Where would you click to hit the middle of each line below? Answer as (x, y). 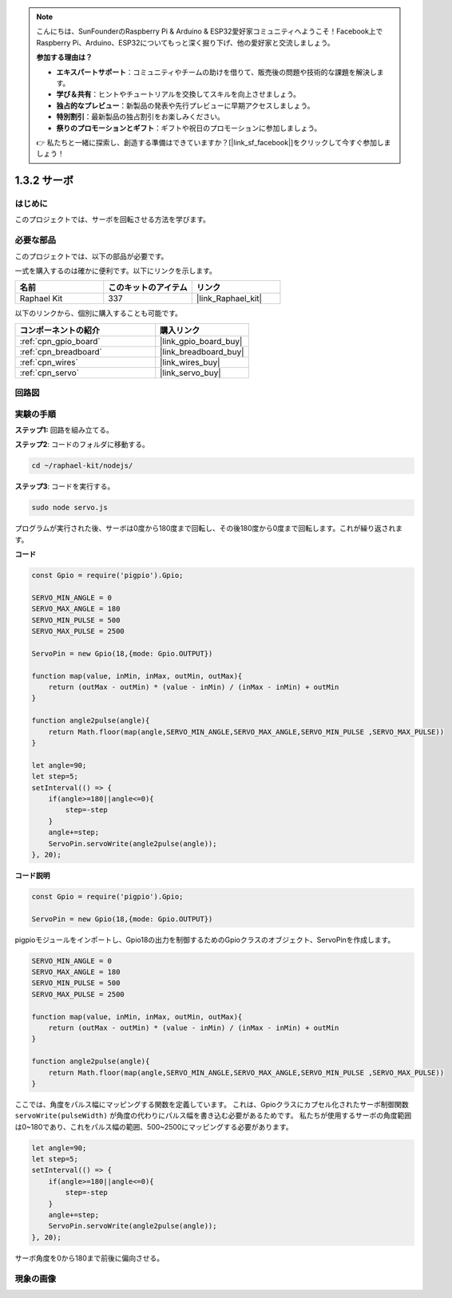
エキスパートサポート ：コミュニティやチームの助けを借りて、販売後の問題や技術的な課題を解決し (216, 72)
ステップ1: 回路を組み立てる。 (64, 430)
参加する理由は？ (64, 57)
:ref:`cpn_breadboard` (61, 351)
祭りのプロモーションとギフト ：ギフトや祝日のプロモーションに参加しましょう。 (189, 128)
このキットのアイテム (148, 287)
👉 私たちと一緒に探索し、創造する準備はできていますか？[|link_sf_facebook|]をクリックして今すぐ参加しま (214, 142)
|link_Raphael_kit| (229, 299)
